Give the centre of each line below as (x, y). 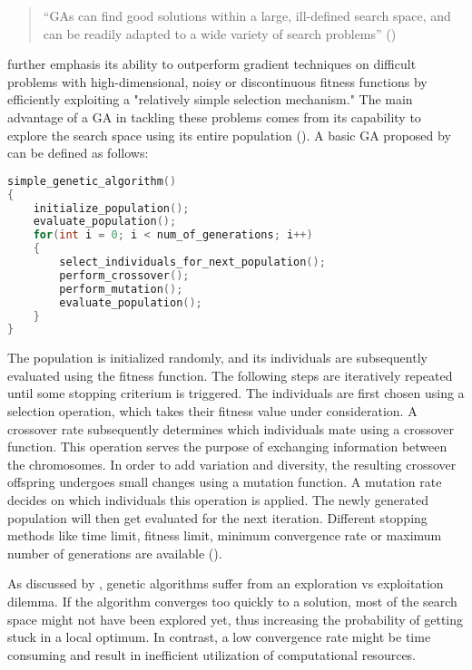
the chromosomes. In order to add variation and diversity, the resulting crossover (232, 464)
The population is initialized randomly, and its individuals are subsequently (217, 358)
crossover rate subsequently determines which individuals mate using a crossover (231, 428)
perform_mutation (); (121, 289)
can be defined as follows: (78, 153)
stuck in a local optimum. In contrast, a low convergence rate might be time (219, 637)
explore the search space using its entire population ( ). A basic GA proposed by (229, 135)
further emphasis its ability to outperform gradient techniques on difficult (212, 64)
